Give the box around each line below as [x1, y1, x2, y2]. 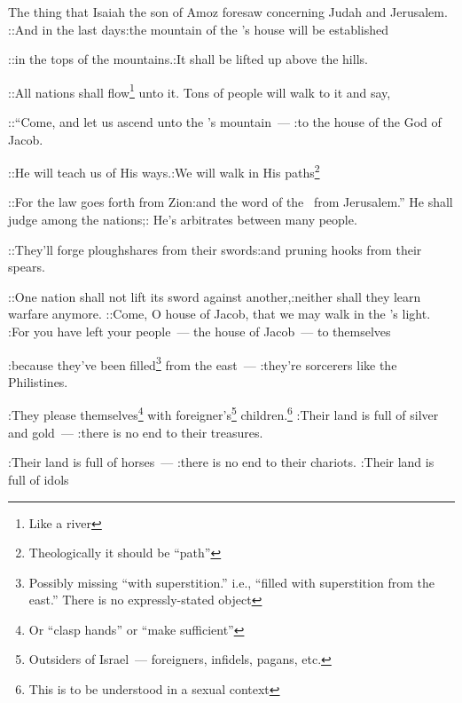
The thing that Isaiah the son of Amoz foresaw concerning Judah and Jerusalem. [8, 3, 448, 20]
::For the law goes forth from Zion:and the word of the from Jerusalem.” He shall [8, 193, 453, 211]
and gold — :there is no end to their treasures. [8, 423, 263, 441]
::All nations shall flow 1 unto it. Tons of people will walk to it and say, [8, 80, 391, 101]
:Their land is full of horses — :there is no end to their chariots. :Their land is [8, 453, 435, 471]
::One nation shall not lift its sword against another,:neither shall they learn [8, 287, 421, 305]
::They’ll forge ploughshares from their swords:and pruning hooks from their [8, 240, 422, 258]
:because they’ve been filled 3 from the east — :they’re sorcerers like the [8, 352, 397, 374]
